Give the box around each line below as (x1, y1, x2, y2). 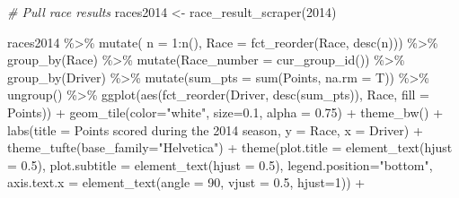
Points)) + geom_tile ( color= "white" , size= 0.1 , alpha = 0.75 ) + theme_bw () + (7, 102, 444, 121)
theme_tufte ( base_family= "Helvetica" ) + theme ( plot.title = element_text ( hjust (7, 138, 453, 157)
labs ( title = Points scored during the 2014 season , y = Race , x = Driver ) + (7, 120, 423, 139)
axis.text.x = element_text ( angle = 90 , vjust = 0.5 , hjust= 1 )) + (7, 173, 366, 192)
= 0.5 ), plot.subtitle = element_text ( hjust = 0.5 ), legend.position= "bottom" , (7, 155, 433, 174)
